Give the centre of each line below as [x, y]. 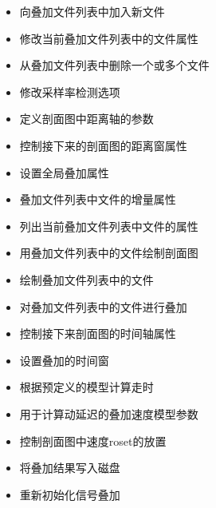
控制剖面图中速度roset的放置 [93, 441]
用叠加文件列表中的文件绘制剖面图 [109, 253]
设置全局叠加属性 [64, 172]
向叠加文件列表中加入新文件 [92, 11]
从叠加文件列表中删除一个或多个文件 [114, 65]
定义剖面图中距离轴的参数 [86, 119]
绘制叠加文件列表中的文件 [86, 279]
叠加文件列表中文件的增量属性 [98, 199]
